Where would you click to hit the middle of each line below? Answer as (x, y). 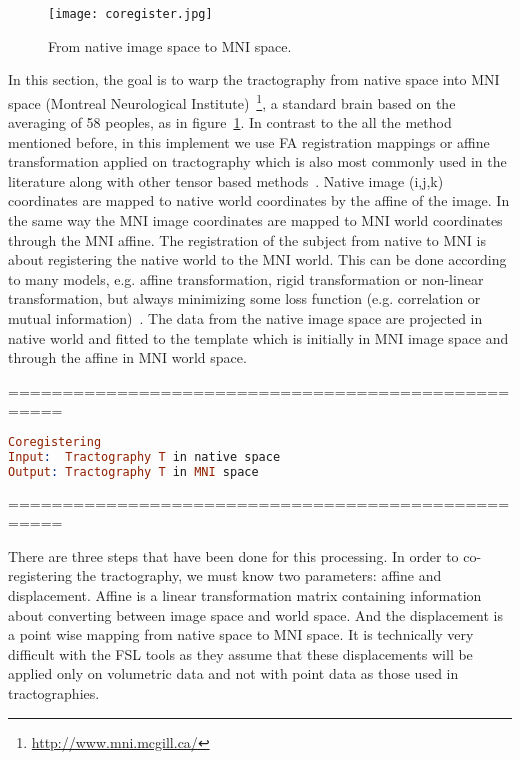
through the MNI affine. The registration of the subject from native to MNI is (247, 239)
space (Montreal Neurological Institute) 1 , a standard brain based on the (232, 101)
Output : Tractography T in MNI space (133, 471)
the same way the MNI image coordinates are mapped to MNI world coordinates (255, 220)
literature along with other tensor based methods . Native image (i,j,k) (226, 180)
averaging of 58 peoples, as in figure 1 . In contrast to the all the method (230, 122)
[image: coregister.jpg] (130, 14)
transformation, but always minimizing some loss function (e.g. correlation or (244, 298)
